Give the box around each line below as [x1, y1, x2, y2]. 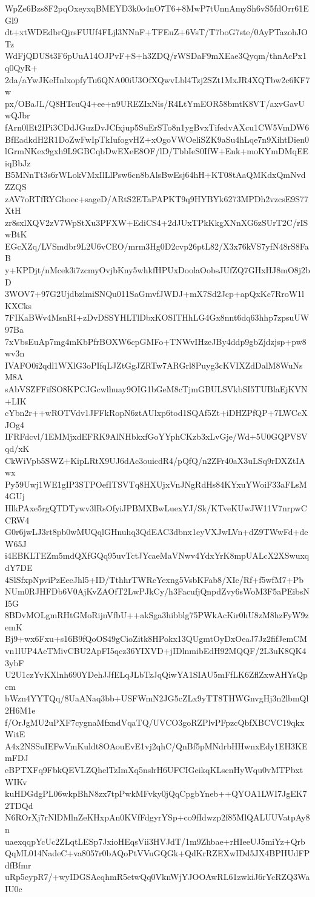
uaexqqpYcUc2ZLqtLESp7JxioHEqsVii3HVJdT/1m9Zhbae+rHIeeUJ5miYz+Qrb [5, 834, 305, 847]
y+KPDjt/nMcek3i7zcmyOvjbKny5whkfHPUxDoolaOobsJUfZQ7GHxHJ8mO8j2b [5, 264, 310, 276]
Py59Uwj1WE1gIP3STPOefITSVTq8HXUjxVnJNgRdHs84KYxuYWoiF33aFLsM [5, 477, 307, 490]
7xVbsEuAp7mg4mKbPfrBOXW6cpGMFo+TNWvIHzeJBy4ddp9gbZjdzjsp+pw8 [5, 335, 307, 347]
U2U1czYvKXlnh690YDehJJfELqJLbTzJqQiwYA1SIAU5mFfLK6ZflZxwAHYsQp [5, 668, 308, 681]
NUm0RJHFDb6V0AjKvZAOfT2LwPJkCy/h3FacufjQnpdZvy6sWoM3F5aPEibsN [5, 585, 310, 598]
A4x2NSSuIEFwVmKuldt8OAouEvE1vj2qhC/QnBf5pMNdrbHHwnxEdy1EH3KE [5, 739, 308, 752]
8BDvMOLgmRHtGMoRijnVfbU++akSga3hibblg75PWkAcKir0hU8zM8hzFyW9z [5, 609, 309, 621]
